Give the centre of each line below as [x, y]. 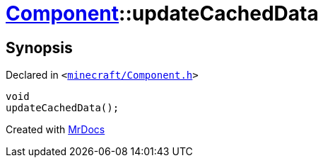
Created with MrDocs [55, 130]
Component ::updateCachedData [162, 13]
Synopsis [39, 47]
